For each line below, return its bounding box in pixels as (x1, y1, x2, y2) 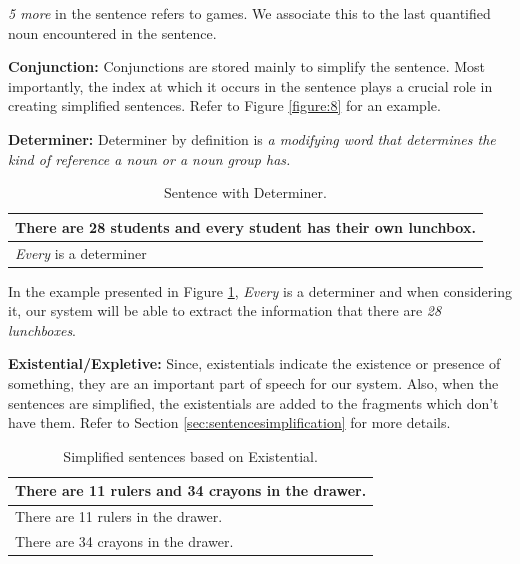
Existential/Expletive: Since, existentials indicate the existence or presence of (8, 353, 501, 374)
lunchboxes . (8, 319, 77, 340)
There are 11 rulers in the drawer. (15, 506, 223, 527)
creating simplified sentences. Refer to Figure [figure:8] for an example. (8, 95, 441, 116)
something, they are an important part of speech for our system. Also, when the (8, 373, 499, 394)
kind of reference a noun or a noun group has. (8, 148, 291, 169)
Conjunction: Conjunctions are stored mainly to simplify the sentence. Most (8, 56, 486, 77)
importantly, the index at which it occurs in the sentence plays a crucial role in (8, 75, 493, 96)
